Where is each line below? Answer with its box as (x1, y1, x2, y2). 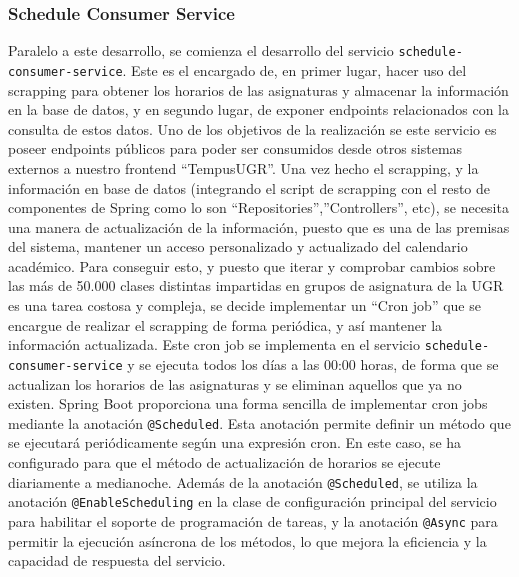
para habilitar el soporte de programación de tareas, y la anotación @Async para (8, 510, 498, 531)
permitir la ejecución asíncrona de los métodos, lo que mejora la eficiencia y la (8, 530, 487, 551)
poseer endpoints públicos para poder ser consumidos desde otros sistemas (8, 138, 463, 159)
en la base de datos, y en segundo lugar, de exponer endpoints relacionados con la (8, 99, 510, 120)
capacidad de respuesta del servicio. (8, 550, 226, 571)
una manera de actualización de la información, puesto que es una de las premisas (8, 216, 510, 237)
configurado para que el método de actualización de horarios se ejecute (8, 452, 441, 472)
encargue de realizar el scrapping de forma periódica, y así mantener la (8, 314, 443, 335)
